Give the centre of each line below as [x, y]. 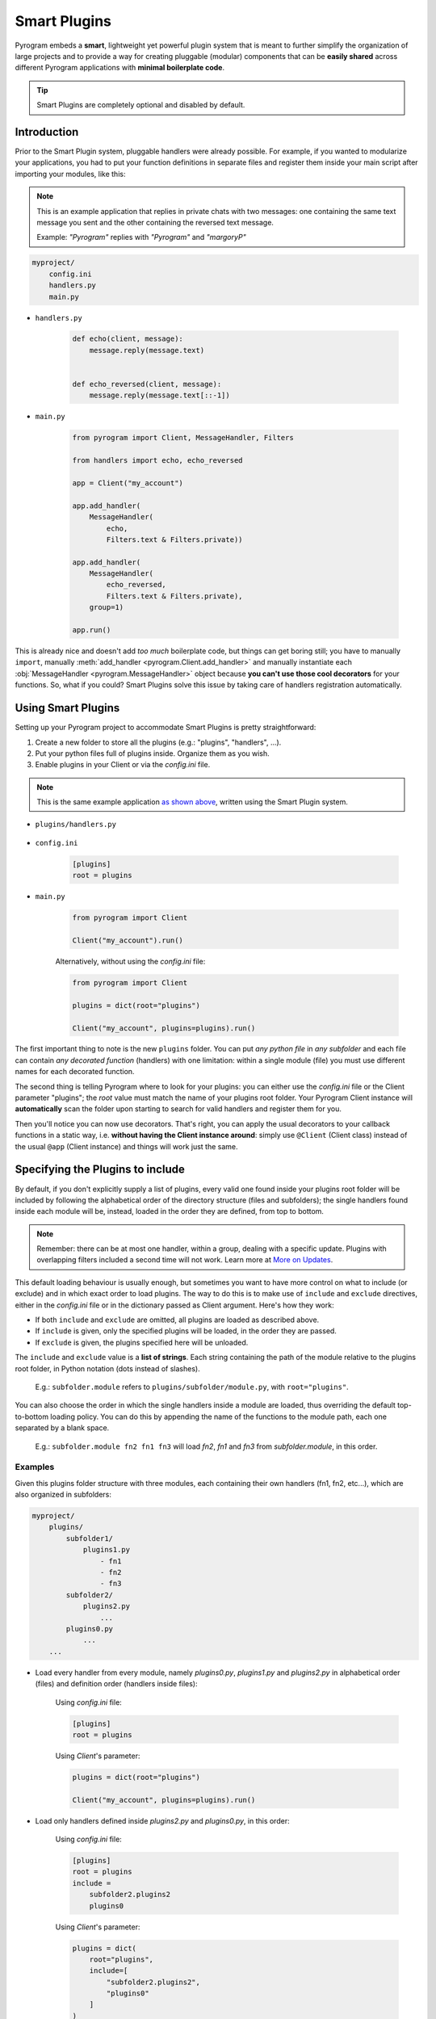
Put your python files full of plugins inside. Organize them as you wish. [152, 753]
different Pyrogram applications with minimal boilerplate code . [120, 68]
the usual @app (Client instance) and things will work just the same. [126, 1146]
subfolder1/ [89, 1538]
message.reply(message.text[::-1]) [159, 395]
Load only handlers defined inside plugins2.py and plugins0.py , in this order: [162, 1820]
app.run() [92, 630]
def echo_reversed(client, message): [147, 384]
